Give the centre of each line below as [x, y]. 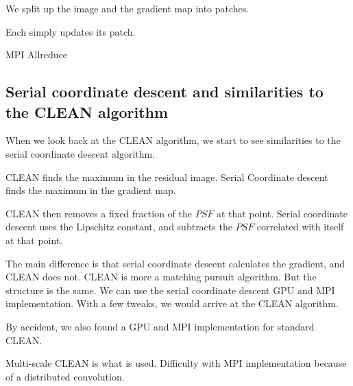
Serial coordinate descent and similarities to [165, 92]
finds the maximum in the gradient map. [91, 190]
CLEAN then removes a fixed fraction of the [99, 213]
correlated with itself [300, 227]
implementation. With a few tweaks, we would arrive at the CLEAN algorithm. [172, 303]
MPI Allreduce [37, 55]
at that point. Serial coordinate [282, 213]
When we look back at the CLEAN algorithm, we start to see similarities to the [173, 140]
